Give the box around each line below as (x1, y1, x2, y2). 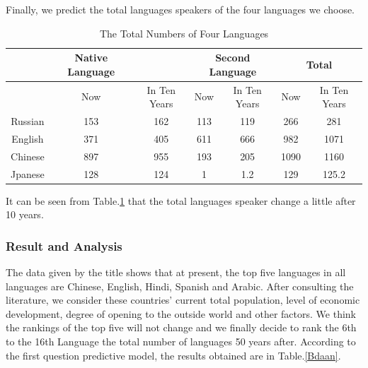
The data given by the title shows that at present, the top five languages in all (6, 265, 346, 280)
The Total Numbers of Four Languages (99, 25, 269, 40)
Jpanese (11, 166, 45, 181)
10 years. (6, 207, 44, 222)
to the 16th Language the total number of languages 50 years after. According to (6, 334, 356, 349)
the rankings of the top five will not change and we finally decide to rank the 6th (6, 320, 357, 335)
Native (74, 50, 108, 65)
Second (215, 50, 251, 65)
